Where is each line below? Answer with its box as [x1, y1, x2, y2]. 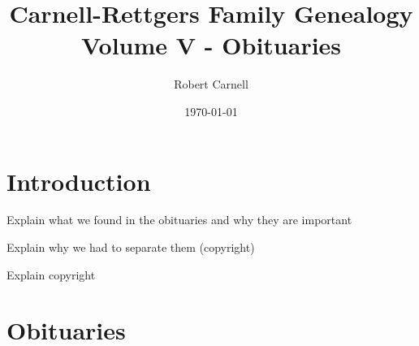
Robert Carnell [174, 76, 248, 93]
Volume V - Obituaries [80, 28, 342, 62]
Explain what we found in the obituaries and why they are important [6, 211, 352, 228]
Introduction [6, 164, 151, 197]
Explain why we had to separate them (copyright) [6, 239, 255, 256]
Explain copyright [6, 266, 96, 283]
